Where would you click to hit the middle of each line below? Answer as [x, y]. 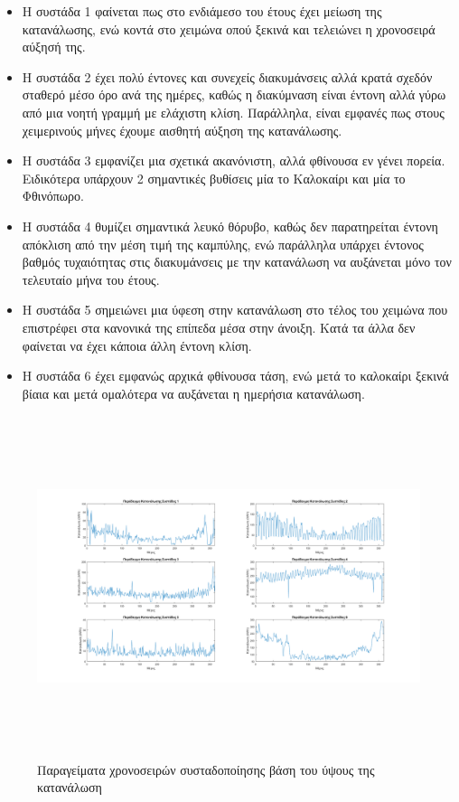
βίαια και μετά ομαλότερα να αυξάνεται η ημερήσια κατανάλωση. [193, 393]
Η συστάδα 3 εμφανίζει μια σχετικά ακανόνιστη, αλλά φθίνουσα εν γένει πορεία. [234, 160]
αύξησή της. [54, 47]
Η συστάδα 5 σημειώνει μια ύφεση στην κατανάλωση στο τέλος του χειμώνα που [235, 310]
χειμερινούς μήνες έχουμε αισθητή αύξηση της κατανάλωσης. [182, 130]
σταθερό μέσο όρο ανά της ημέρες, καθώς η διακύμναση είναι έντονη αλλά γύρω [234, 94]
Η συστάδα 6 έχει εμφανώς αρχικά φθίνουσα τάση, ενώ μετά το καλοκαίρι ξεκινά [235, 376]
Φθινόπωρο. [53, 196]
